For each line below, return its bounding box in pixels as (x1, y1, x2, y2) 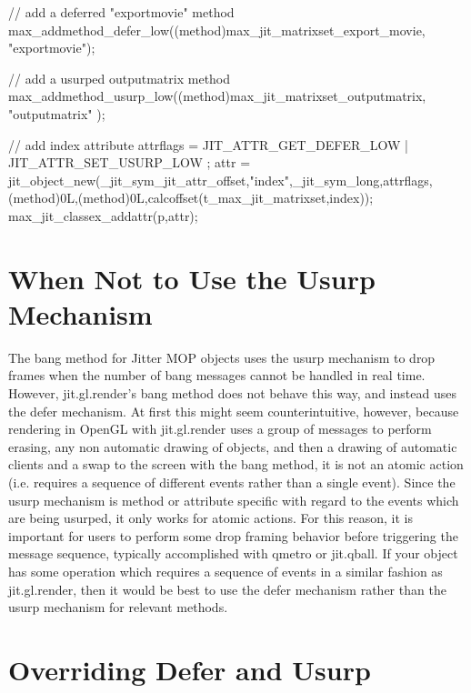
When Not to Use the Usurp (8, 259, 376, 296)
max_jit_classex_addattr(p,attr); (8, 206, 198, 225)
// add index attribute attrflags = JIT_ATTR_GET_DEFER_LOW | (8, 135, 408, 154)
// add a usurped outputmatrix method (8, 68, 231, 87)
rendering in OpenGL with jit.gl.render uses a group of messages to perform (8, 419, 432, 438)
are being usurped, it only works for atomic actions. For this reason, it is (8, 508, 414, 527)
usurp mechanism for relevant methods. (8, 598, 228, 617)
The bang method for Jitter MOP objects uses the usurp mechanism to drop (8, 347, 436, 367)
